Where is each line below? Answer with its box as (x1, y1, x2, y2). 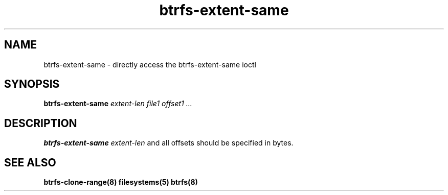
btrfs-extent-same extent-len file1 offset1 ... (43, 99, 192, 108)
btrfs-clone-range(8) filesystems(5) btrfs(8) (43, 178, 198, 187)
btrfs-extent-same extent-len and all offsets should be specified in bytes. (43, 138, 294, 148)
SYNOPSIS (4, 78, 60, 91)
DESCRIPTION (4, 116, 77, 130)
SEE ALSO (4, 156, 56, 169)
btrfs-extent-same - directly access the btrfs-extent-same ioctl (43, 60, 256, 69)
